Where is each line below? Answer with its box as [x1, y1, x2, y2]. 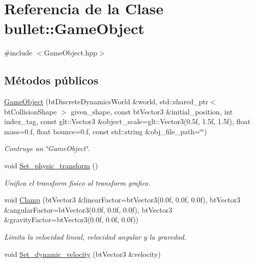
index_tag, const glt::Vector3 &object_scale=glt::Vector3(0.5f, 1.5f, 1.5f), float [4, 116, 250, 127]
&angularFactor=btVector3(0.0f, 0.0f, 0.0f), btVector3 [4, 204, 173, 215]
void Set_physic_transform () [4, 160, 98, 171]
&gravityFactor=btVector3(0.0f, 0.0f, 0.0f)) [4, 214, 139, 225]
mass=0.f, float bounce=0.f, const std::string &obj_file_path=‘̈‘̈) [4, 126, 207, 136]
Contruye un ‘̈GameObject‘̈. [4, 143, 90, 154]
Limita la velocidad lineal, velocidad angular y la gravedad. [4, 231, 187, 242]
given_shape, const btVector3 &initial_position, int [71, 106, 233, 116]
